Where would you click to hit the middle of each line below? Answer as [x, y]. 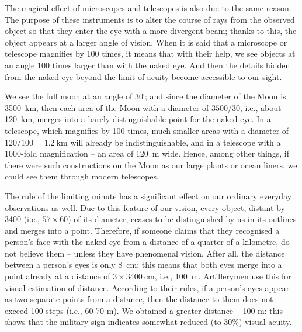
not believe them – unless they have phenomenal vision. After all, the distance [145, 253]
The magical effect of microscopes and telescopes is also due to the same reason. [148, 8]
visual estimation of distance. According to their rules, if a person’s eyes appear [147, 287]
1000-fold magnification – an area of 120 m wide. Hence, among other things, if [147, 153]
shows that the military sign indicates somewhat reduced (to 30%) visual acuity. [148, 322]
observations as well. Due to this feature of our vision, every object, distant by [145, 207]
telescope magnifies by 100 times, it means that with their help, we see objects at [150, 53]
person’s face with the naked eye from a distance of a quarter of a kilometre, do [147, 242]
